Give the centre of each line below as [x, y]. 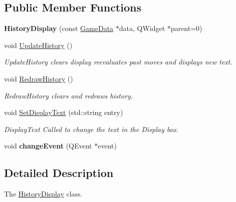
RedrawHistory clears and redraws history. [69, 95]
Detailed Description [59, 173]
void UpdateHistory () [38, 45]
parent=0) [186, 28]
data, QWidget [142, 28]
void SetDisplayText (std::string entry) [64, 112]
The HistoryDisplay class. [43, 194]
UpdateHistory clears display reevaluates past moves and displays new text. [118, 62]
